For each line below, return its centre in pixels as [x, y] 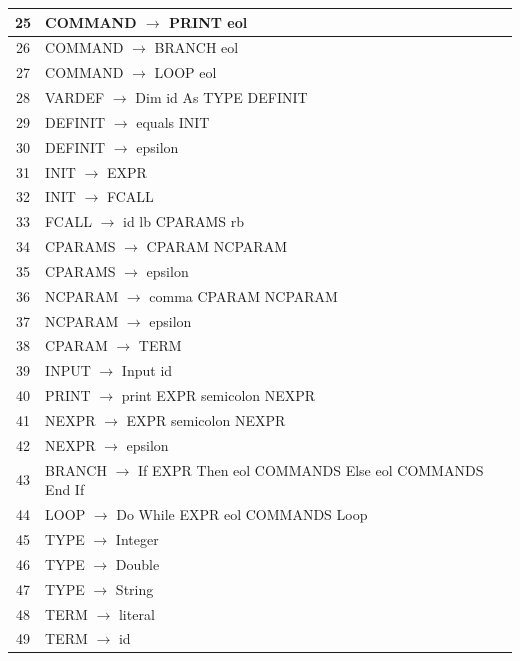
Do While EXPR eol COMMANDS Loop [242, 514]
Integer [137, 538]
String [134, 588]
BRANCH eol [196, 47]
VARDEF [75, 97]
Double [137, 563]
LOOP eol [185, 72]
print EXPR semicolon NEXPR [218, 395]
